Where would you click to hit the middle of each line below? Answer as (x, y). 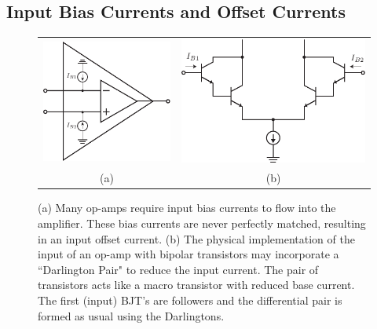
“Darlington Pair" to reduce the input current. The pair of (178, 269)
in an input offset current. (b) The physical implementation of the (196, 238)
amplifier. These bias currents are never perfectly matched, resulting (202, 223)
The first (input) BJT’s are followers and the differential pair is (190, 300)
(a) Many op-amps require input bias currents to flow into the (187, 208)
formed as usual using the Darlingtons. (131, 315)
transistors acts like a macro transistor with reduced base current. (196, 285)
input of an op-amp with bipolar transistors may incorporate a (188, 254)
